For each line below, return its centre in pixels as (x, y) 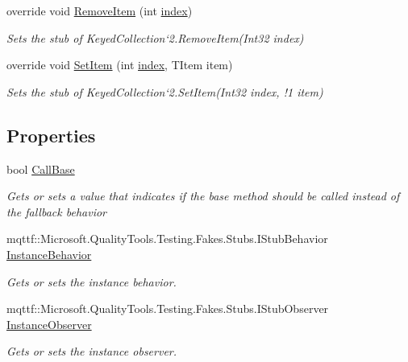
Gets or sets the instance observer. (92, 351)
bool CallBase (41, 169)
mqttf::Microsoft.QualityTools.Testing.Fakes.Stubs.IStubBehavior (167, 239)
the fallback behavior (56, 211)
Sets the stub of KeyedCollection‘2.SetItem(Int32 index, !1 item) (165, 91)
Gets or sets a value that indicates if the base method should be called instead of (203, 196)
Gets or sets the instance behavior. (92, 281)
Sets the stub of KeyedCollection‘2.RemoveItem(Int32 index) (155, 37)
